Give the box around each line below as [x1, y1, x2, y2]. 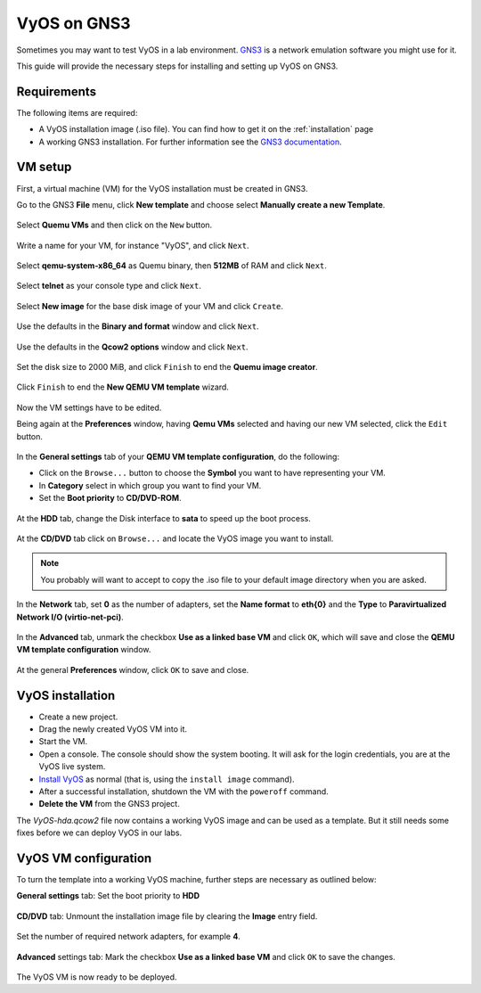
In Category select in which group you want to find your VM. [38, 480, 262, 490]
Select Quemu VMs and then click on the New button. [16, 219, 213, 231]
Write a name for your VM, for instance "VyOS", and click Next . [16, 240, 249, 250]
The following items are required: [16, 107, 138, 118]
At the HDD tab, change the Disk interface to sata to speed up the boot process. [16, 513, 311, 523]
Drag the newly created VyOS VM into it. [38, 723, 187, 734]
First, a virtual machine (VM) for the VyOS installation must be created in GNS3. [16, 183, 308, 193]
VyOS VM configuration [16, 850, 152, 866]
